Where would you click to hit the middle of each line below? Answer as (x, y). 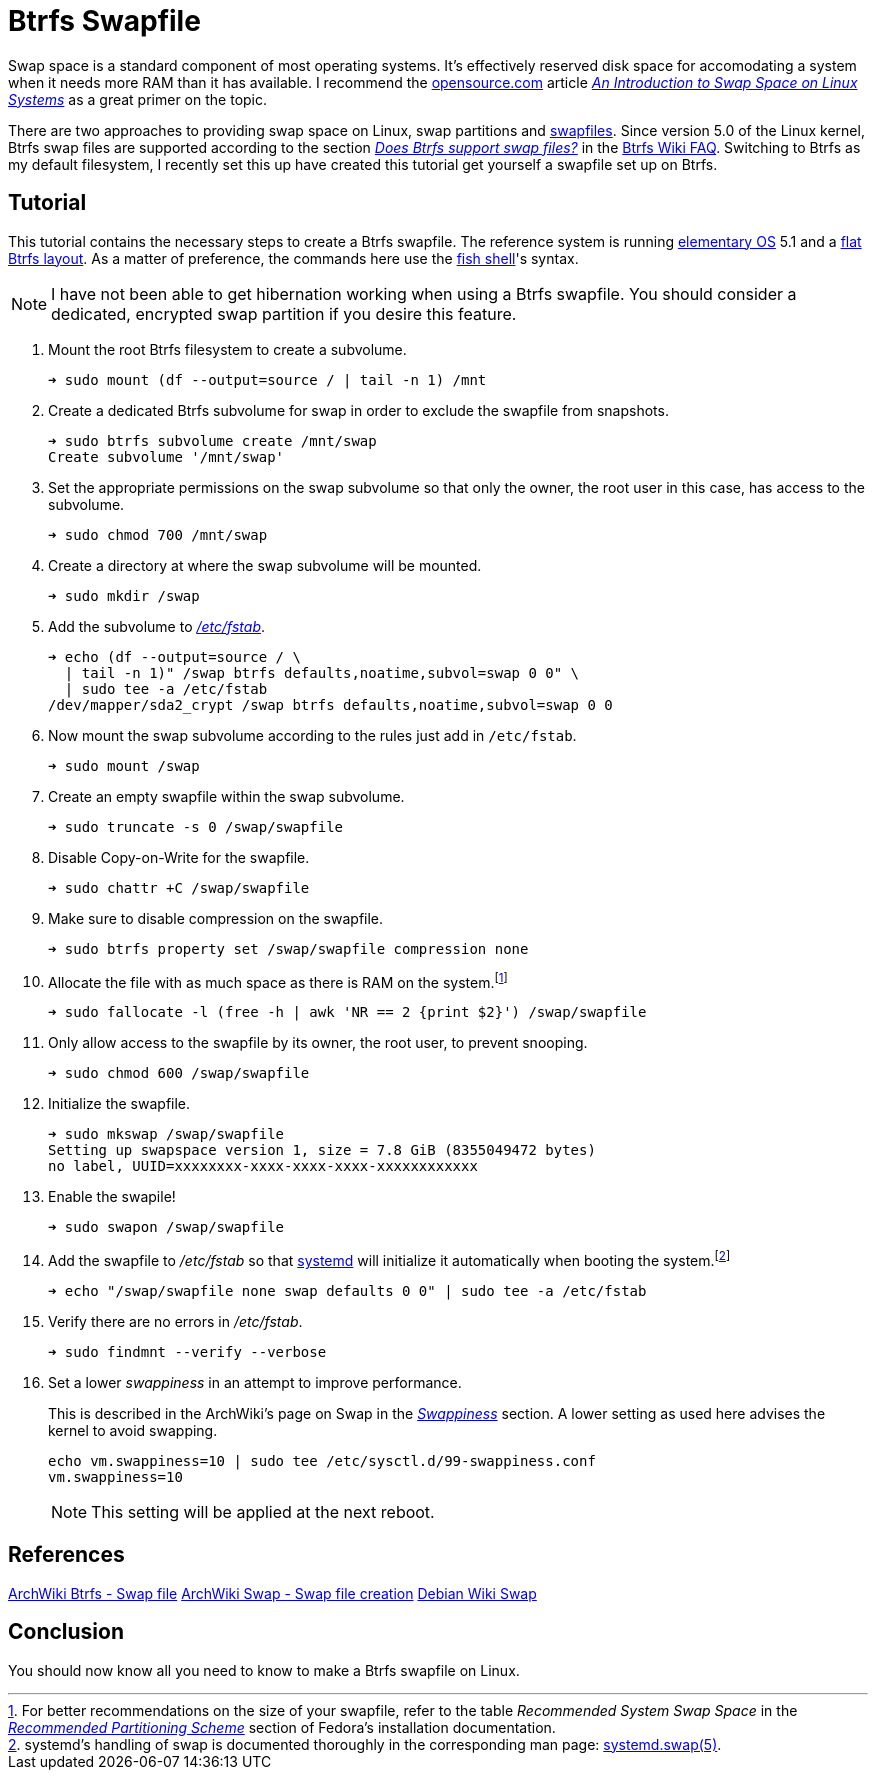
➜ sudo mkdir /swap (124, 595)
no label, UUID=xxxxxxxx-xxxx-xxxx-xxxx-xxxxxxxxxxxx (263, 1166)
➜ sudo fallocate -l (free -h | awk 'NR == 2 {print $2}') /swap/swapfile (347, 1012)
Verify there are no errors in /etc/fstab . (175, 1321)
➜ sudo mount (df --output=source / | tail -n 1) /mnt (267, 379)
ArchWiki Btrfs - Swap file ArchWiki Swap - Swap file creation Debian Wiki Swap (272, 1593)
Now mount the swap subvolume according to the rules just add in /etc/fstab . (312, 735)
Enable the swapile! (112, 1197)
